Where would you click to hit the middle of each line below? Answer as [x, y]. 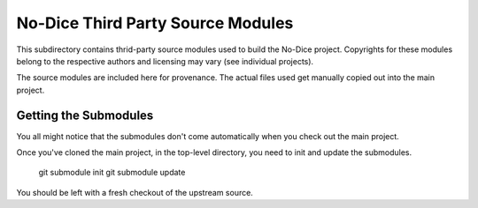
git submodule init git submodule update [112, 173]
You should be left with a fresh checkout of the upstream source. [135, 192]
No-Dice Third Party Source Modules [155, 23]
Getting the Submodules [85, 115]
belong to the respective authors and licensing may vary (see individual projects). [165, 61]
